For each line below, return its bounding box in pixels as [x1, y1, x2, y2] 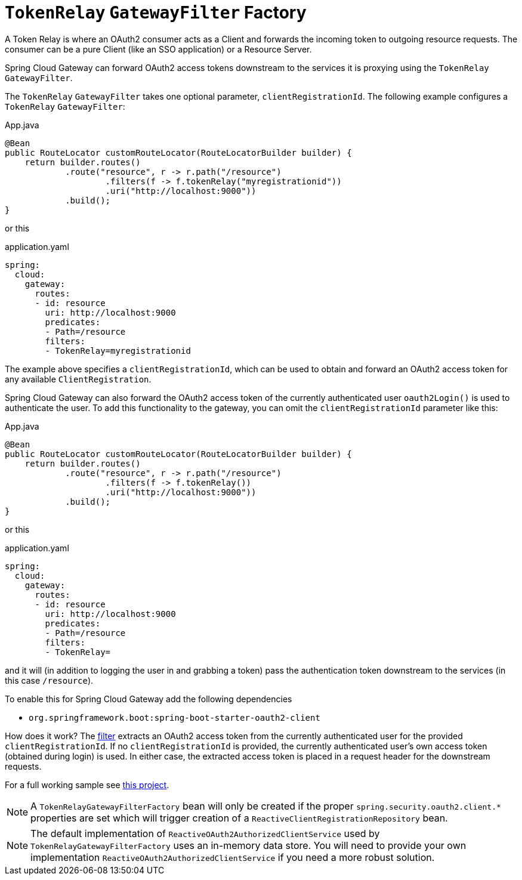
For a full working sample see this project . [5, 779, 169, 790]
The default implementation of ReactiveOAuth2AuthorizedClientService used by [30, 827, 380, 839]
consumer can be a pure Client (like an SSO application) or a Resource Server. [5, 44, 312, 54]
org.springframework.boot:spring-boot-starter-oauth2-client [29, 712, 320, 722]
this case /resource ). [5, 675, 94, 686]
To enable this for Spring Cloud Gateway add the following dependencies [5, 693, 292, 704]
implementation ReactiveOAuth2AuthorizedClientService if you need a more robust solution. [30, 851, 435, 863]
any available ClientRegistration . [5, 373, 152, 384]
